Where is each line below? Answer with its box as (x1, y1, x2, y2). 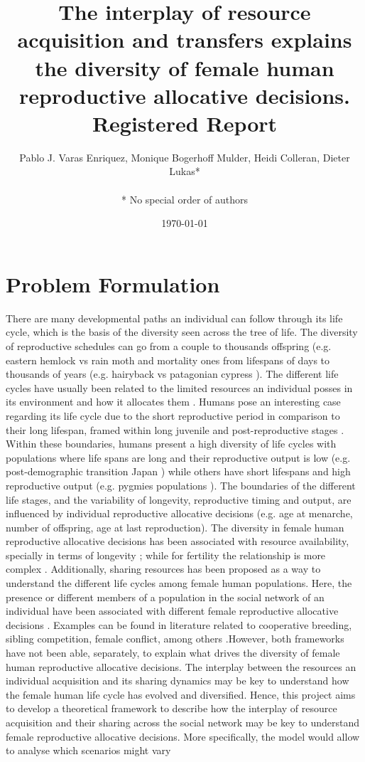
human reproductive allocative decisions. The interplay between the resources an (6, 659, 356, 674)
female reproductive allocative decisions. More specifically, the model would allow (6, 729, 360, 744)
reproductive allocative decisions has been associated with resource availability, (6, 534, 349, 549)
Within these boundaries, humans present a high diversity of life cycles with (6, 436, 337, 451)
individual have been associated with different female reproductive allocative (6, 603, 339, 618)
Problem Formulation (6, 269, 220, 298)
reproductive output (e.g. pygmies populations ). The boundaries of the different (6, 477, 356, 492)
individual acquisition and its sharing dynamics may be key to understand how (6, 673, 349, 688)
